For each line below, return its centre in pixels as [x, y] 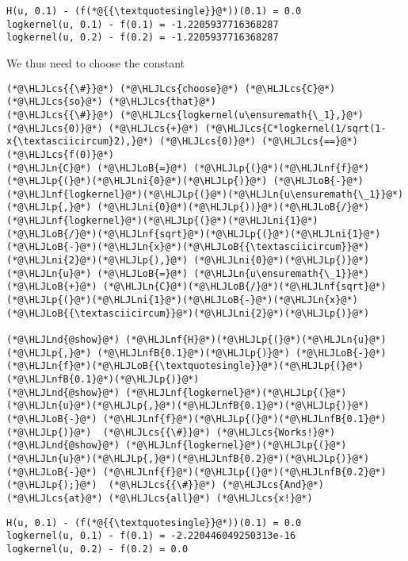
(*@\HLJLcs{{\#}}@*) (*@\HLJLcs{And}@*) [216, 485]
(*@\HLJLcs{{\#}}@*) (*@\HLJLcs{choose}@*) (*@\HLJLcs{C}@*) [171, 88]
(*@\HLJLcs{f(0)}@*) [61, 154]
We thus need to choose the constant [95, 62]
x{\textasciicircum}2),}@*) [80, 142]
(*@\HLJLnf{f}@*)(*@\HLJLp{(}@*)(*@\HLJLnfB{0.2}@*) [244, 472]
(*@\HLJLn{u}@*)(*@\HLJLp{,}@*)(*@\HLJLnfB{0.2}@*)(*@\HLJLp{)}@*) [188, 458]
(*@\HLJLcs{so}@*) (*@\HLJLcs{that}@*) [111, 102]
